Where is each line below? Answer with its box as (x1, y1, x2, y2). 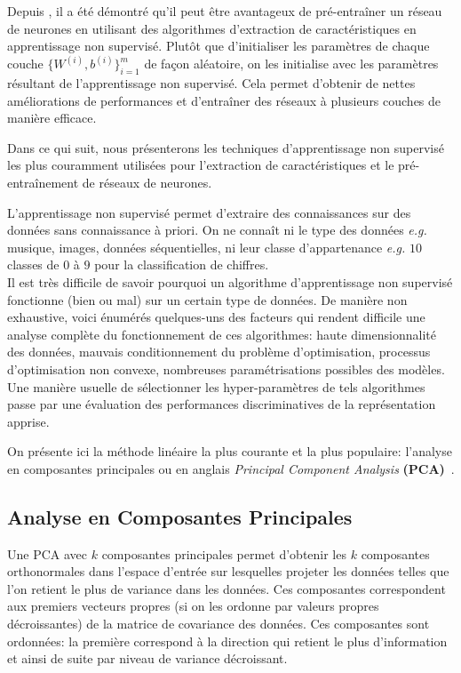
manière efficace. (7, 108, 97, 127)
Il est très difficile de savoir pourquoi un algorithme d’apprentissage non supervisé (7, 272, 453, 291)
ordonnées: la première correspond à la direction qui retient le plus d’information (7, 631, 448, 650)
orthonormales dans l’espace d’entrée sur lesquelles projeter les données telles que (7, 562, 449, 581)
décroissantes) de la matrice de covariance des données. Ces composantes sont (7, 614, 430, 633)
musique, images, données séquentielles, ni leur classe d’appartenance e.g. (7, 237, 406, 256)
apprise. (7, 412, 50, 430)
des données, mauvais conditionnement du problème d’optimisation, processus (7, 342, 431, 361)
